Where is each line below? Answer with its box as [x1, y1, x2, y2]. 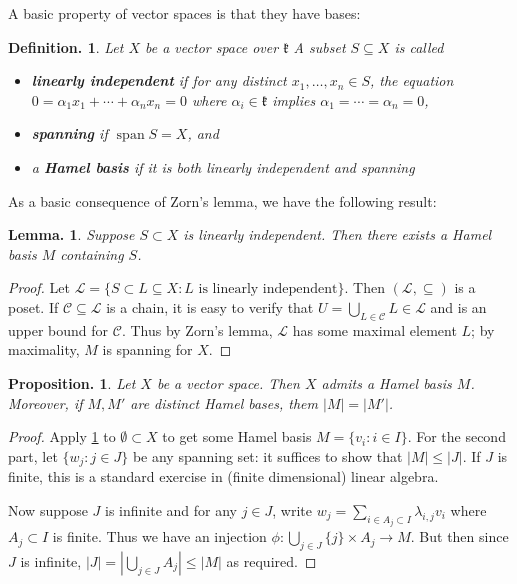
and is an [430, 296, 487, 317]
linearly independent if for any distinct [31, 70, 287, 91]
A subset [293, 36, 346, 57]
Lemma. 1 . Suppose [8, 224, 135, 245]
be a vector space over [145, 36, 279, 57]
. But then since [410, 526, 509, 547]
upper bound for [8, 319, 109, 340]
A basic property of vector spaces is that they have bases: [8, 3, 361, 23]
